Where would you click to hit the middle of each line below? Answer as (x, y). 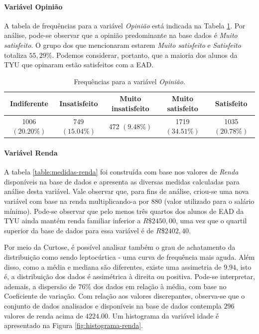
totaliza (15, 55)
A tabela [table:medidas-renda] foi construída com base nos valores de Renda (121, 172)
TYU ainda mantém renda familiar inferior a (72, 221)
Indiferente (29, 103)
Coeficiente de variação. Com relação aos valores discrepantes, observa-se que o (125, 296)
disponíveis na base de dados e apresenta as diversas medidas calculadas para (122, 181)
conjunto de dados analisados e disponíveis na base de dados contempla (113, 306)
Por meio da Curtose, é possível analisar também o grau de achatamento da (120, 247)
